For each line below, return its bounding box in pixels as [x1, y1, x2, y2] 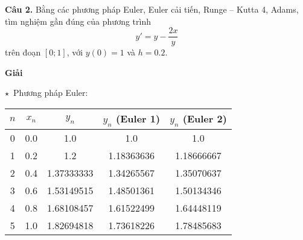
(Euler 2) [182, 112, 227, 126]
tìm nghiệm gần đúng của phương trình [5, 14, 151, 27]
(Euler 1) [116, 112, 161, 126]
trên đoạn [5, 46, 41, 58]
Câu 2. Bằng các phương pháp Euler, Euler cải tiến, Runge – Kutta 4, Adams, [5, 3, 299, 15]
